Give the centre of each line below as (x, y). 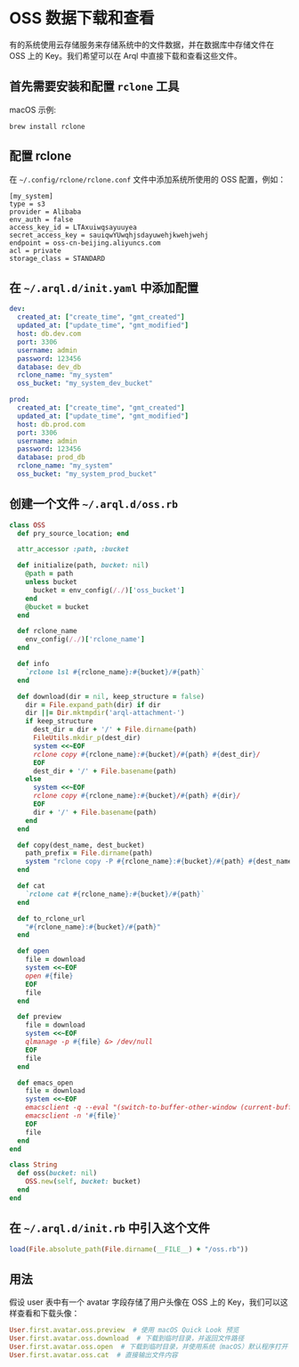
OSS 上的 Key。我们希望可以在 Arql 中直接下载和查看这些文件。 (125, 55)
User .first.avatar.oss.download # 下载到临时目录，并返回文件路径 (127, 1339)
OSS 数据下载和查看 (82, 18)
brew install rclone (48, 126)
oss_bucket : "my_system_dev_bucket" (85, 384)
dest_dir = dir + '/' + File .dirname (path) (115, 730)
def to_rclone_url (52, 918)
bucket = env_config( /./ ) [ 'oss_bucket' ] (109, 590)
